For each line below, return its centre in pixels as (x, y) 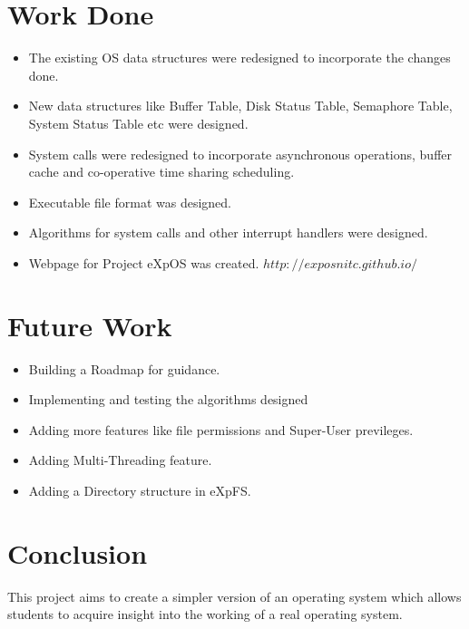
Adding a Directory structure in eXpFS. (140, 490)
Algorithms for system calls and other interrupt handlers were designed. (228, 232)
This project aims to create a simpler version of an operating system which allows (234, 596)
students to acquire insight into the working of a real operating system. (205, 614)
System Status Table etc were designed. (138, 123)
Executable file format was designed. (130, 202)
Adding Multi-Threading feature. (120, 460)
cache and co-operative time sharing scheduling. (161, 172)
